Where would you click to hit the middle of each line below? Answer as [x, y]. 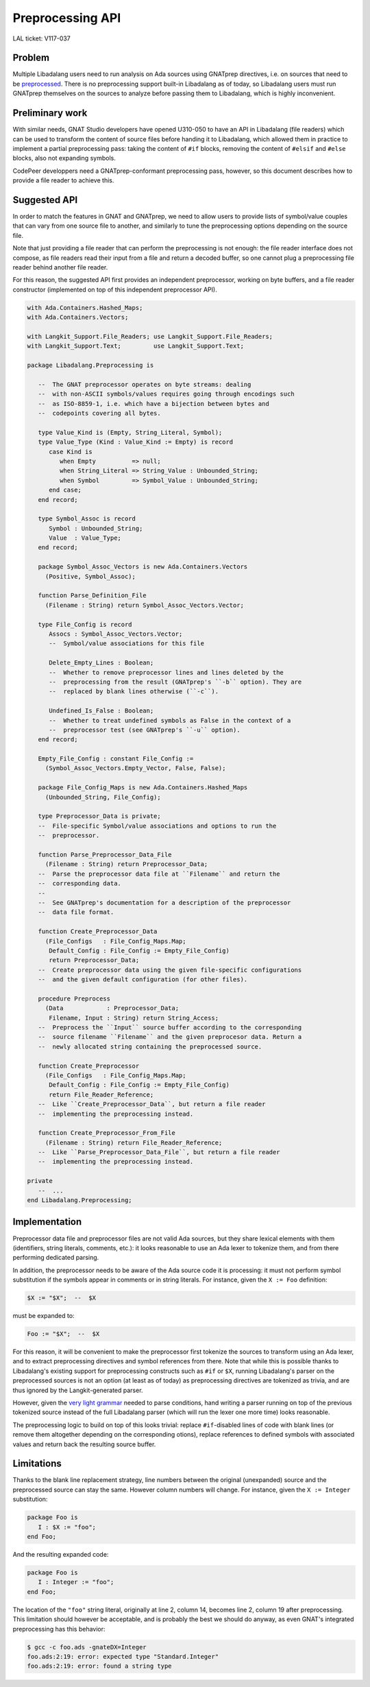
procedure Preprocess [74, 998]
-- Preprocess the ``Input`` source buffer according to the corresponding [170, 1028]
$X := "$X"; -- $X [61, 1298]
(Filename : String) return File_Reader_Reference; [134, 1142]
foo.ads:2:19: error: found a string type [99, 1666]
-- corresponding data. [79, 884]
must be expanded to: [44, 1316]
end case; [65, 490]
